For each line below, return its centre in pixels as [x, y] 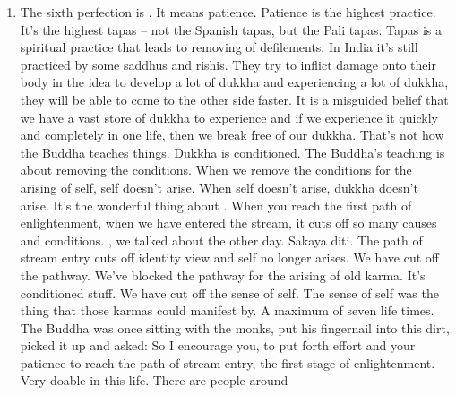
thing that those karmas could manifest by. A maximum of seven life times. [227, 310]
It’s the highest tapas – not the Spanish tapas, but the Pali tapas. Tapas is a [231, 29]
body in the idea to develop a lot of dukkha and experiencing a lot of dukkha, [234, 82]
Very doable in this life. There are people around [154, 380]
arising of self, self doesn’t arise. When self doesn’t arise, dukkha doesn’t [219, 187]
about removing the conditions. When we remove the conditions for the [216, 170]
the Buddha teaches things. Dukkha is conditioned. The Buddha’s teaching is [232, 152]
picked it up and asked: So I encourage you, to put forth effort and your [218, 345]
